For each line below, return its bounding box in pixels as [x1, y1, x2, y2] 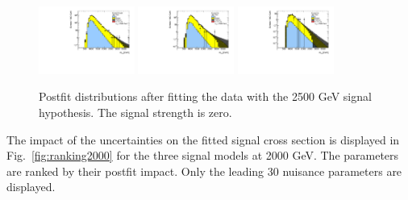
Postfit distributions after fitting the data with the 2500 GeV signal [39, 88, 372, 105]
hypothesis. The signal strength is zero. [39, 104, 232, 121]
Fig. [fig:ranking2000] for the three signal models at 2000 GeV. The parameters [6, 147, 399, 164]
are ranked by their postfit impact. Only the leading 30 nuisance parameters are [6, 162, 402, 179]
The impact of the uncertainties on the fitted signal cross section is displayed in [6, 131, 400, 148]
